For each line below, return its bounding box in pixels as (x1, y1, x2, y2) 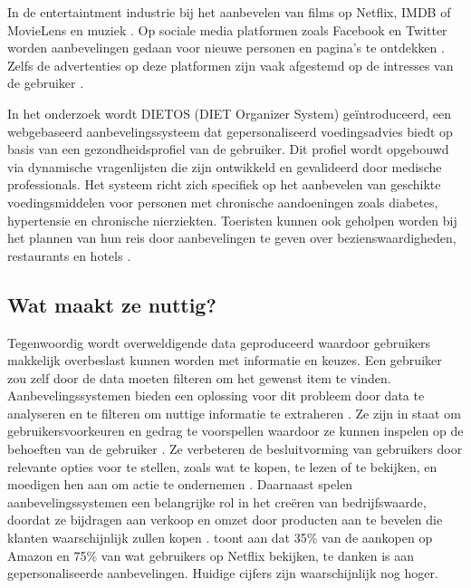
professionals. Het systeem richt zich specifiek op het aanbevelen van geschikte (7, 175, 441, 194)
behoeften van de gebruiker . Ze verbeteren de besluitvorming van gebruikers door (7, 439, 463, 458)
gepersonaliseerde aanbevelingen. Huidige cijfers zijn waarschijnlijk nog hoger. (7, 564, 438, 583)
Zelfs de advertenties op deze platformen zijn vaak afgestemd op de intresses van (7, 55, 454, 74)
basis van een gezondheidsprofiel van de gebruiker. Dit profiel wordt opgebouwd (7, 140, 449, 159)
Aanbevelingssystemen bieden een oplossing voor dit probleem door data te (7, 386, 425, 405)
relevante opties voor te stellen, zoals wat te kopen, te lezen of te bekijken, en (7, 457, 437, 476)
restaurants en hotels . (7, 246, 131, 265)
